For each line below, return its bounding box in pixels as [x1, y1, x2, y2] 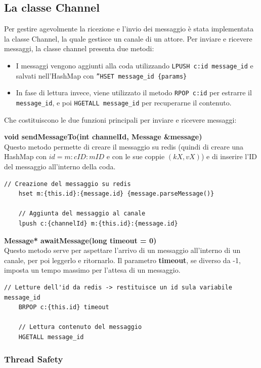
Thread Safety [4, 353, 63, 365]
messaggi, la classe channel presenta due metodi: [4, 43, 154, 54]
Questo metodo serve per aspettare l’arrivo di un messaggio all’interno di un [4, 245, 241, 255]
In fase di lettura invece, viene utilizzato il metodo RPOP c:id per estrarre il [16, 87, 252, 98]
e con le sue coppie [106, 151, 165, 162]
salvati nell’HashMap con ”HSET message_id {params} [16, 70, 187, 81]
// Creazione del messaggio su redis [4, 180, 131, 188]
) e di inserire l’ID [201, 151, 257, 162]
